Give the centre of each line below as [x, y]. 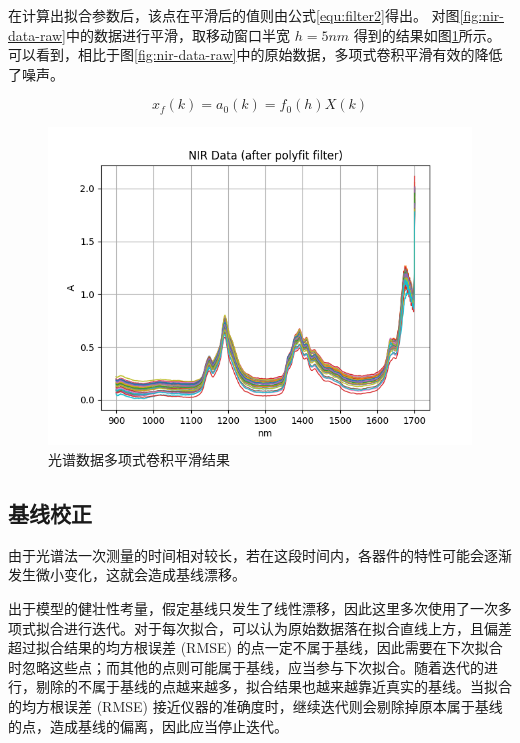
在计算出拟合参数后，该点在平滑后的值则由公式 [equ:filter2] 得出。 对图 [234, 15]
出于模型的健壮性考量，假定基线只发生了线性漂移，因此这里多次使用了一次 [253, 607]
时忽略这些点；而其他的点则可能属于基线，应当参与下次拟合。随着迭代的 [246, 666]
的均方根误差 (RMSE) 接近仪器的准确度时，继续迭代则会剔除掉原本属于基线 [255, 705]
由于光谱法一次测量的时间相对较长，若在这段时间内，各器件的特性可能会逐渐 [260, 554]
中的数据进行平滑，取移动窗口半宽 [178, 34]
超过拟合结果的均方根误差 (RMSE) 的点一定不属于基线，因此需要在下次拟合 [255, 647]
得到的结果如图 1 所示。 [427, 34]
